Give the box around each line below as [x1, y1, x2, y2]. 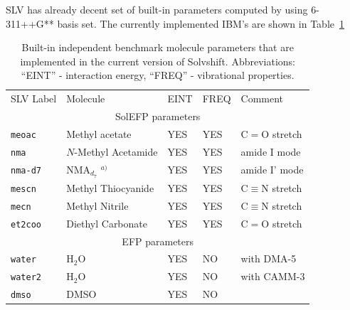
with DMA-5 [240, 251, 297, 266]
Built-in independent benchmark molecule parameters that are [21, 40, 294, 55]
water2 [11, 272, 41, 283]
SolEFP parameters [115, 109, 201, 124]
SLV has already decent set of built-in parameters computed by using [6, 2, 308, 16]
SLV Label [11, 91, 57, 106]
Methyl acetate [66, 126, 132, 141]
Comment [240, 91, 284, 106]
